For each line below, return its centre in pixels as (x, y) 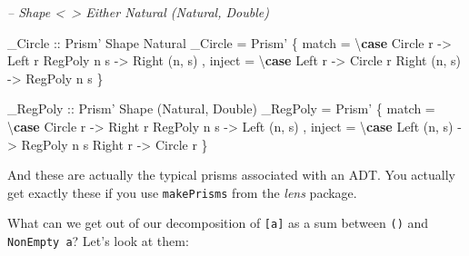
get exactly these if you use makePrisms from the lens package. (182, 192)
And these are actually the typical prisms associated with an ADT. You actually (231, 175)
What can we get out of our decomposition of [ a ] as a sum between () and (218, 223)
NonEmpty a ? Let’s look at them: (98, 241)
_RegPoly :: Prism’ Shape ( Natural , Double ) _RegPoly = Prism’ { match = (221, 108)
